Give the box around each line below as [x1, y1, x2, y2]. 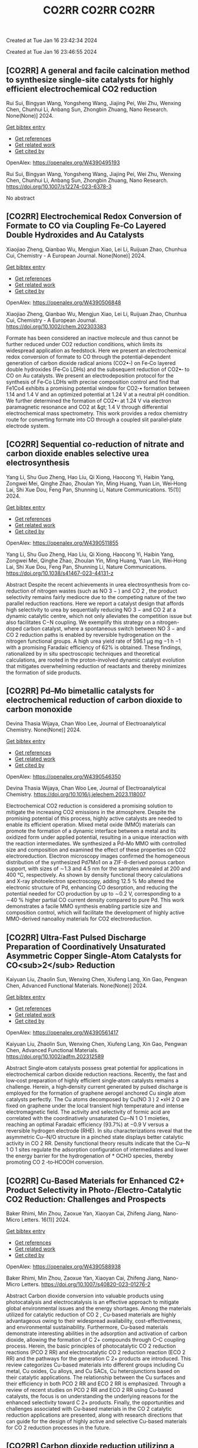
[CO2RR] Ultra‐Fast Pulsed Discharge [6, 932, 146, 942]
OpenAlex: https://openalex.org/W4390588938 [6, 1263, 121, 1270]
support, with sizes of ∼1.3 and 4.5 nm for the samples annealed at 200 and [6, 865, 190, 872]
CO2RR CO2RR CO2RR [43, 4, 155, 17]
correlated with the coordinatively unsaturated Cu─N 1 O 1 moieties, [6, 1115, 170, 1122]
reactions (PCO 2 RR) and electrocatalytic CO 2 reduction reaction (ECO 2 [6, 1349, 186, 1356]
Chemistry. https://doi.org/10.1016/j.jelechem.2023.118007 [6, 791, 146, 798]
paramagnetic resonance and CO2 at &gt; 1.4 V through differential [6, 403, 168, 411]
